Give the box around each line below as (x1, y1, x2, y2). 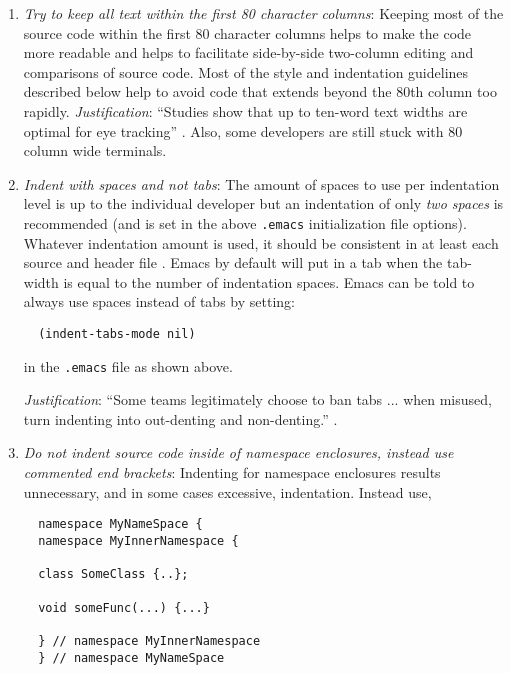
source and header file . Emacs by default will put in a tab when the (23, 252, 443, 273)
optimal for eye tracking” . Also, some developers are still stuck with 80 (23, 120, 463, 141)
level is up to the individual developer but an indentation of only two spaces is (23, 193, 504, 214)
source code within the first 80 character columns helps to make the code (23, 22, 472, 43)
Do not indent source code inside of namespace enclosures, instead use (23, 442, 454, 463)
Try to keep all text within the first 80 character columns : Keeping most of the (23, 3, 504, 23)
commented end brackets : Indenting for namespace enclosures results (23, 462, 441, 483)
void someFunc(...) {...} (38, 600, 210, 615)
